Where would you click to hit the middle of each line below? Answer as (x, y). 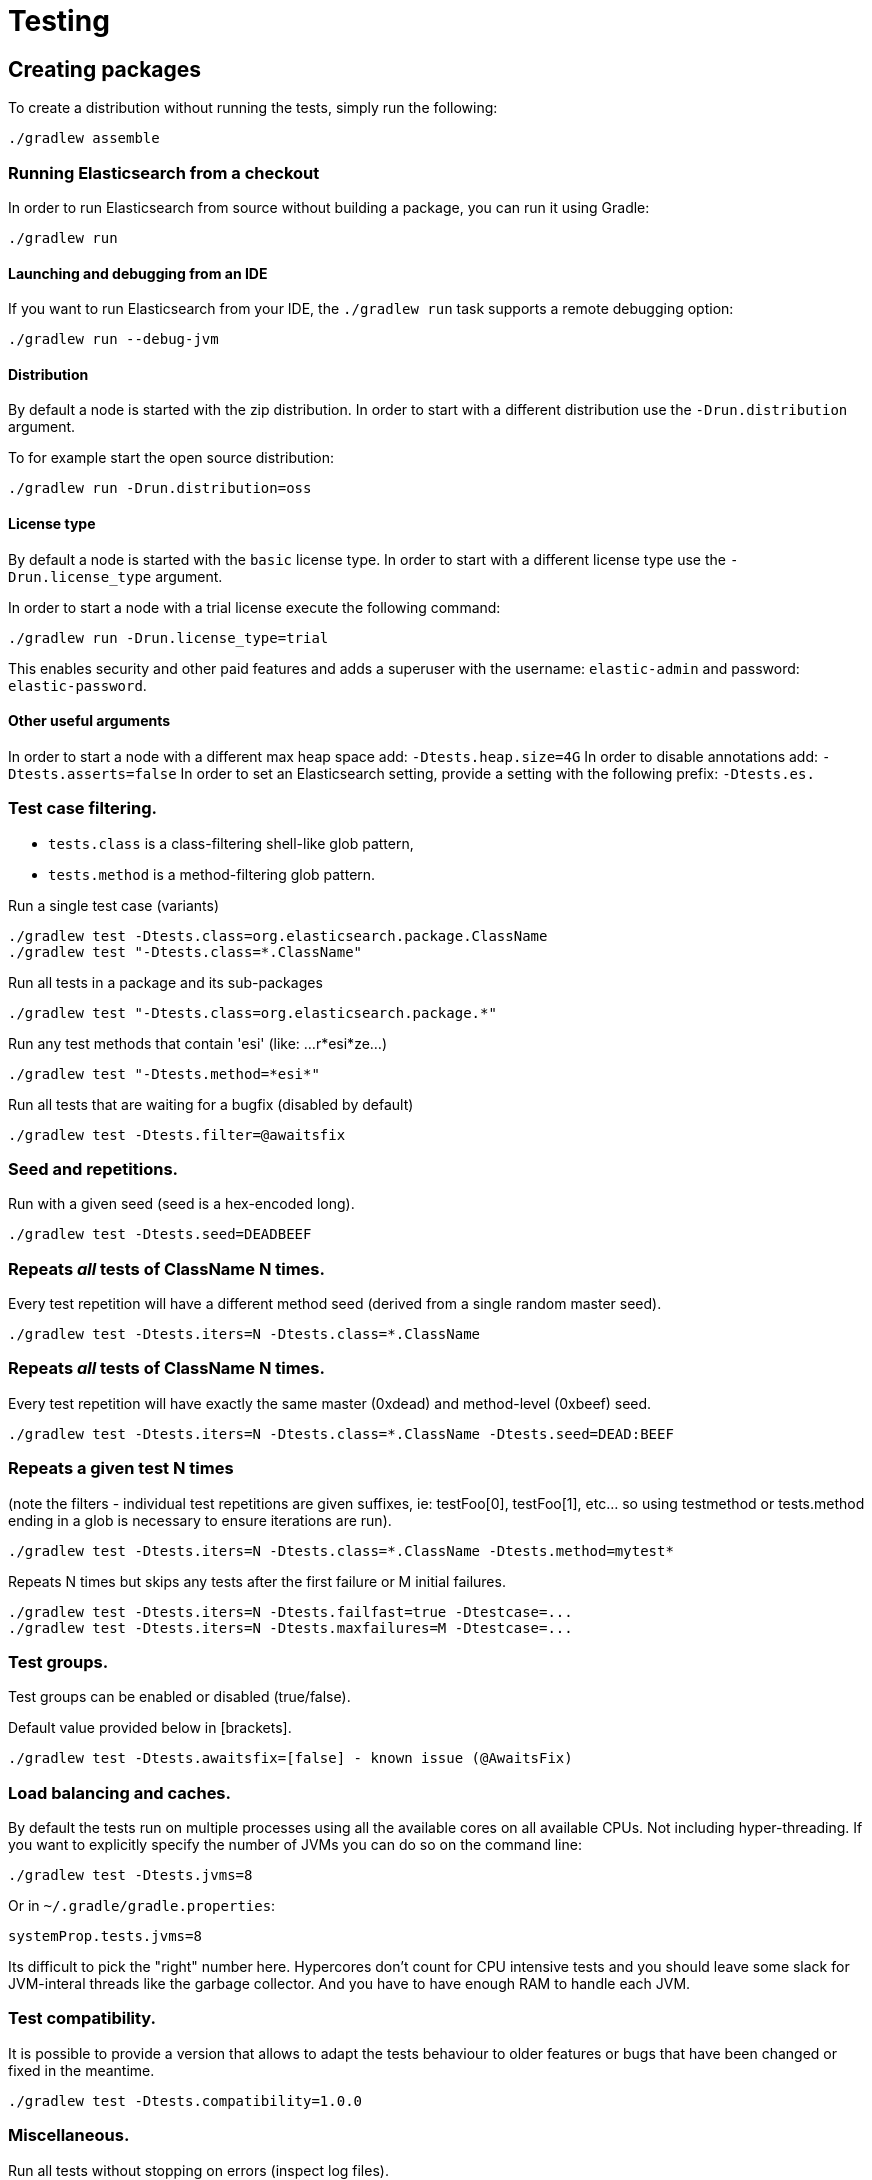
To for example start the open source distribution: (171, 458)
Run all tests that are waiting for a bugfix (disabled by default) (211, 1104)
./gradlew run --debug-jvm (113, 339)
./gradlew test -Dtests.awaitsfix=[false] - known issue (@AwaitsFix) (290, 1758)
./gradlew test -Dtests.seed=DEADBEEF (160, 1234)
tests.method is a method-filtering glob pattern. (212, 874)
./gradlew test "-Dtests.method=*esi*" (164, 1073)
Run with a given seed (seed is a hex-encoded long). (181, 1204)
